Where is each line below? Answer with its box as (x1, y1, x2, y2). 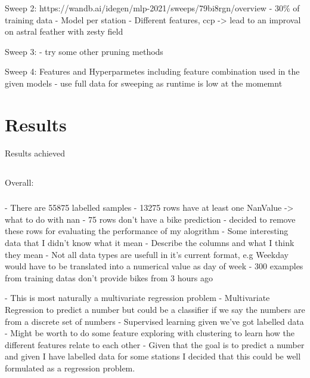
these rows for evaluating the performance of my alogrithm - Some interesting (5, 225, 289, 237)
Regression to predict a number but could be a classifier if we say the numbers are (5, 303, 305, 315)
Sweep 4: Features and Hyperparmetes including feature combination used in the (5, 65, 300, 78)
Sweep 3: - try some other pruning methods (5, 45, 163, 57)
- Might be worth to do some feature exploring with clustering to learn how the (5, 327, 295, 339)
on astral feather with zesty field (5, 25, 123, 38)
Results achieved (5, 146, 66, 159)
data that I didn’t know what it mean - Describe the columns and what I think (5, 236, 294, 248)
